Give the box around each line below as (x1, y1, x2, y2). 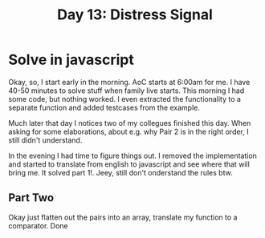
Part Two (8, 191, 55, 205)
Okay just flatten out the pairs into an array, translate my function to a (8, 212, 238, 222)
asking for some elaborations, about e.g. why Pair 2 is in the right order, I (8, 127, 249, 136)
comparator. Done (8, 220, 68, 230)
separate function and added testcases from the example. (8, 103, 201, 112)
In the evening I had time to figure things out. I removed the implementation (8, 151, 257, 160)
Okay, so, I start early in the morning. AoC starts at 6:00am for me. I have (8, 77, 251, 87)
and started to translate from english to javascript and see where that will (8, 159, 251, 169)
